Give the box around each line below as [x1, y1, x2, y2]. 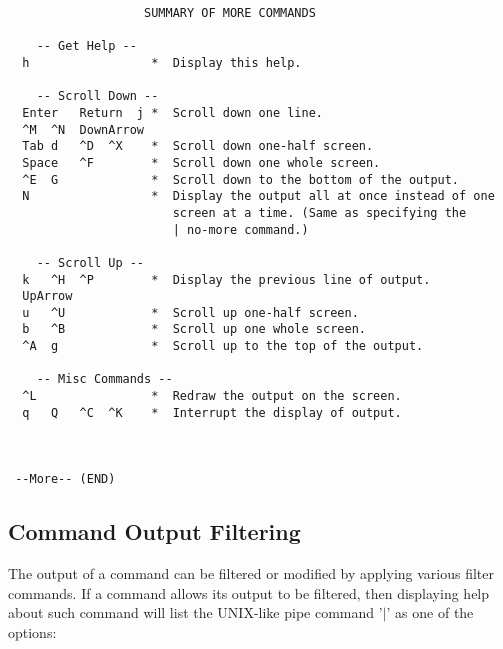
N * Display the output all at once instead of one [22, 189, 495, 204]
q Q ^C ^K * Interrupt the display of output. [22, 405, 402, 420]
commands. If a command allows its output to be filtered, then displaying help [8, 582, 490, 603]
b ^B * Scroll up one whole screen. [22, 322, 366, 337]
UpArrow [22, 289, 73, 304]
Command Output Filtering [8, 516, 301, 547]
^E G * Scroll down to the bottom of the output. [22, 172, 460, 187]
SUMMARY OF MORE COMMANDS [144, 6, 316, 20]
